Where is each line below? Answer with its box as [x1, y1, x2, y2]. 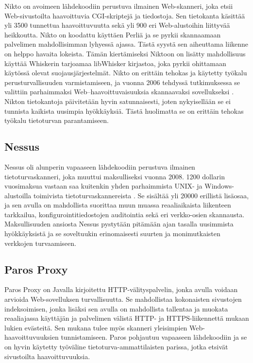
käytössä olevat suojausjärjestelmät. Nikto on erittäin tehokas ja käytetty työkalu [4, 68, 247, 78]
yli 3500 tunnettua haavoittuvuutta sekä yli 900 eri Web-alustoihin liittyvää [4, 20, 230, 30]
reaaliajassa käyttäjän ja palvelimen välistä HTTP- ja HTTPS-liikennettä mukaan [4, 313, 249, 323]
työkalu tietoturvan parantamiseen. [4, 115, 109, 125]
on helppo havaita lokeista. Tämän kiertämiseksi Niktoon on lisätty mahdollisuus [4, 48, 246, 58]
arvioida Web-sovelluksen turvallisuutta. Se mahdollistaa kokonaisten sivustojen [4, 294, 242, 304]
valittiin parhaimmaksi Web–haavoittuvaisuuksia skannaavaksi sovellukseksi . [4, 86, 234, 97]
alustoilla [4, 190, 32, 200]
